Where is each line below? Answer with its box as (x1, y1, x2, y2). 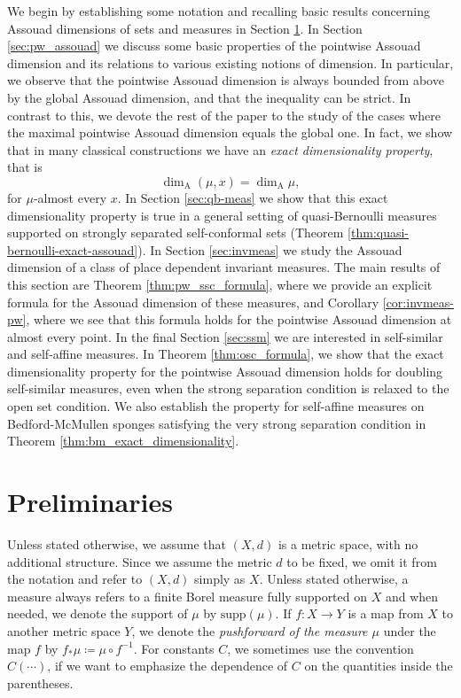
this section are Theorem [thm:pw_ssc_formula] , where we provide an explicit (7, 275, 433, 293)
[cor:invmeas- (382, 292, 454, 311)
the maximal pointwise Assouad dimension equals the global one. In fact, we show (7, 123, 453, 142)
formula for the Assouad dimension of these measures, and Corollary (7, 292, 379, 311)
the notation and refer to (7, 570, 143, 588)
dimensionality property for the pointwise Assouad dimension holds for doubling (7, 361, 443, 380)
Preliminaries (7, 484, 173, 520)
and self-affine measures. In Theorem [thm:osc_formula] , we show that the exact (7, 345, 444, 363)
